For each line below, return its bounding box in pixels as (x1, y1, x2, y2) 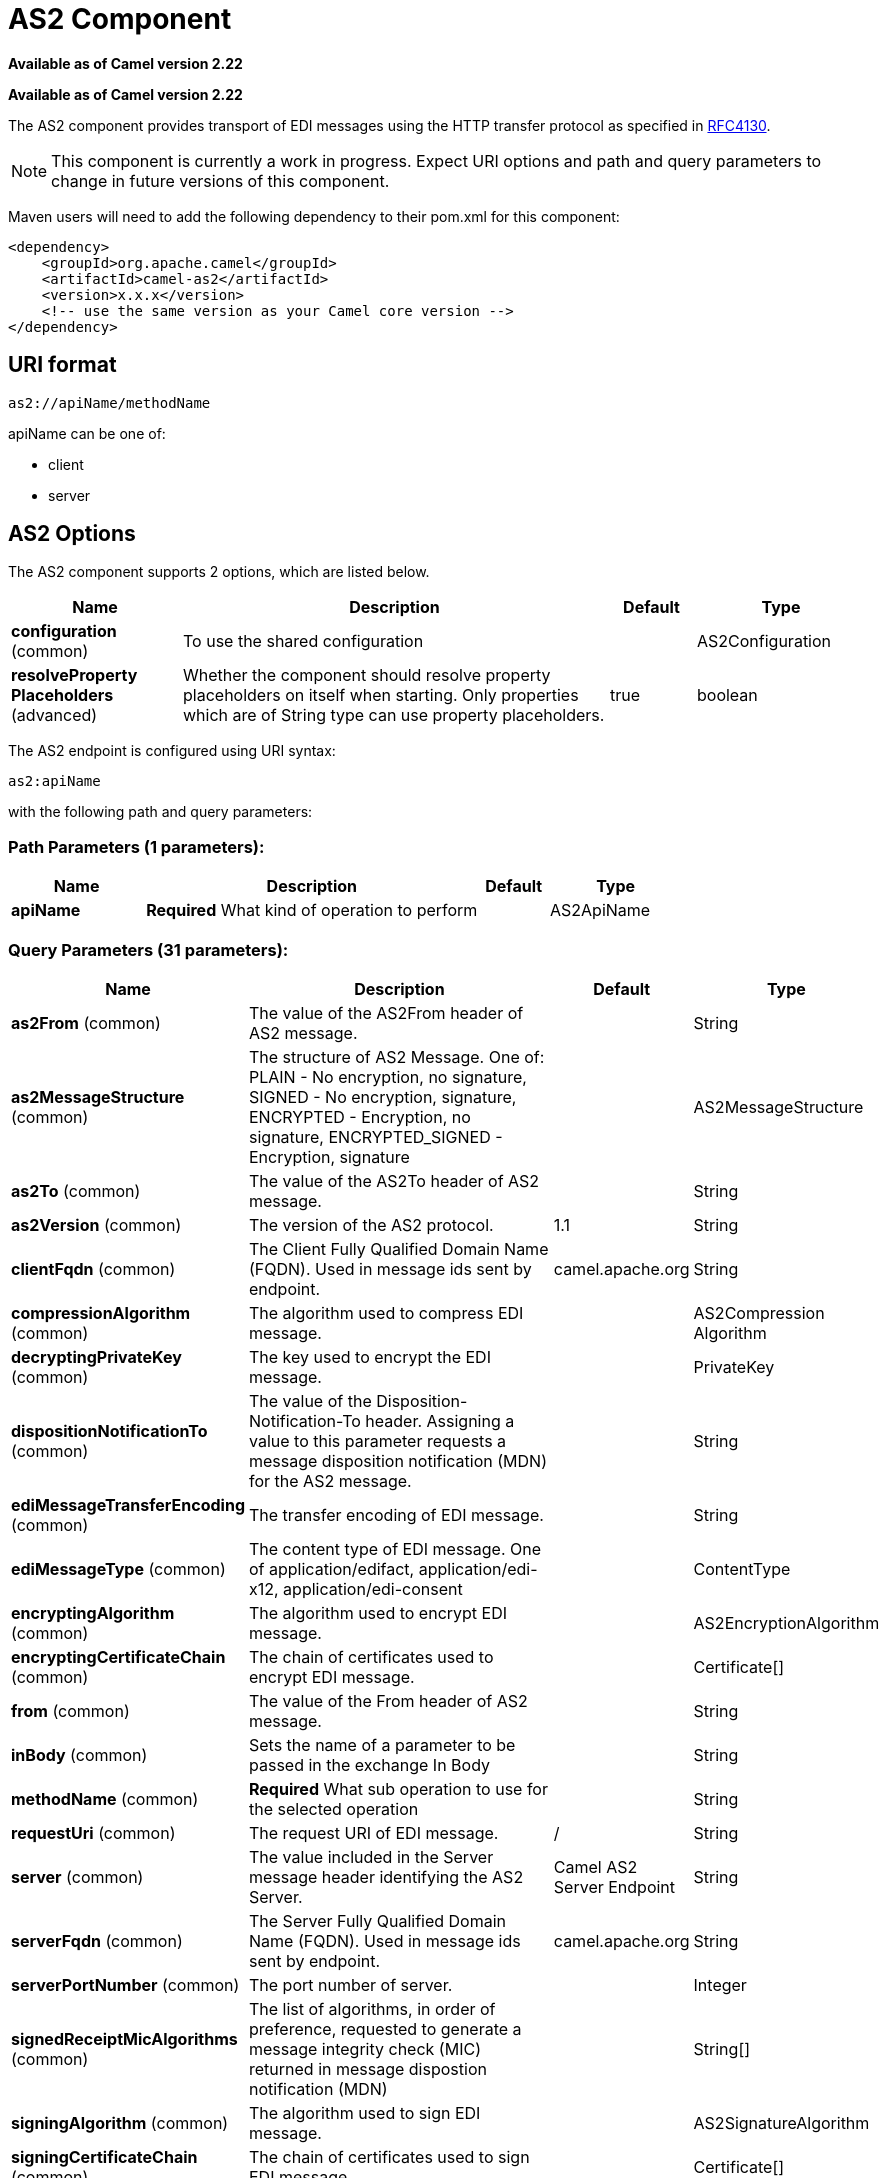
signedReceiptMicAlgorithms (11, 2028, 238, 2049)
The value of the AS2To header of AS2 (249, 1170, 540, 1191)
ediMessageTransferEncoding (11, 1494, 245, 1515)
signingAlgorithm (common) (11, 2112, 229, 2133)
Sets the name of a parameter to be (249, 1734, 516, 1755)
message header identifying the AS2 (249, 1866, 524, 1887)
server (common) (11, 1866, 144, 1887)
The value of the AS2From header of (249, 1002, 524, 1023)
